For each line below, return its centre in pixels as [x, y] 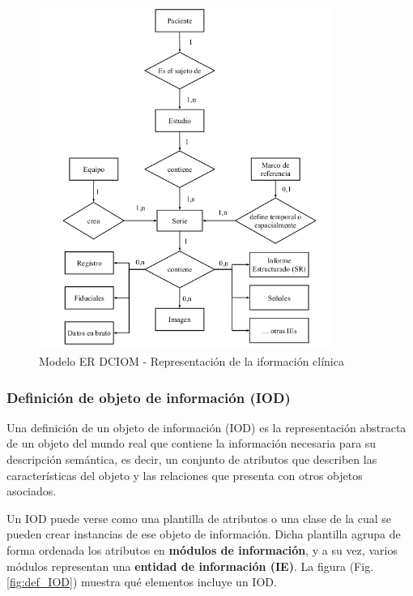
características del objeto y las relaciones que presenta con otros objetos [185, 475]
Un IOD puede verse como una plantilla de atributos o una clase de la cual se [199, 518]
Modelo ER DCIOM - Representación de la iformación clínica [192, 361]
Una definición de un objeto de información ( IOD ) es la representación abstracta [206, 427]
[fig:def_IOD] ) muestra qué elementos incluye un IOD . [142, 582]
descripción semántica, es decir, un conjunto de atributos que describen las [192, 459]
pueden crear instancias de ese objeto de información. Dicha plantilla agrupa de [204, 534]
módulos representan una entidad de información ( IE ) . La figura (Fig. [190, 566]
